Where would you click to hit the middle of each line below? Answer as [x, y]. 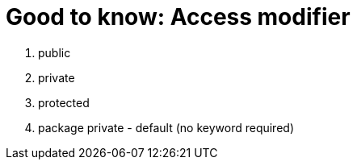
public [55, 52]
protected [64, 102]
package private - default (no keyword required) [166, 127]
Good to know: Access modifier [178, 17]
